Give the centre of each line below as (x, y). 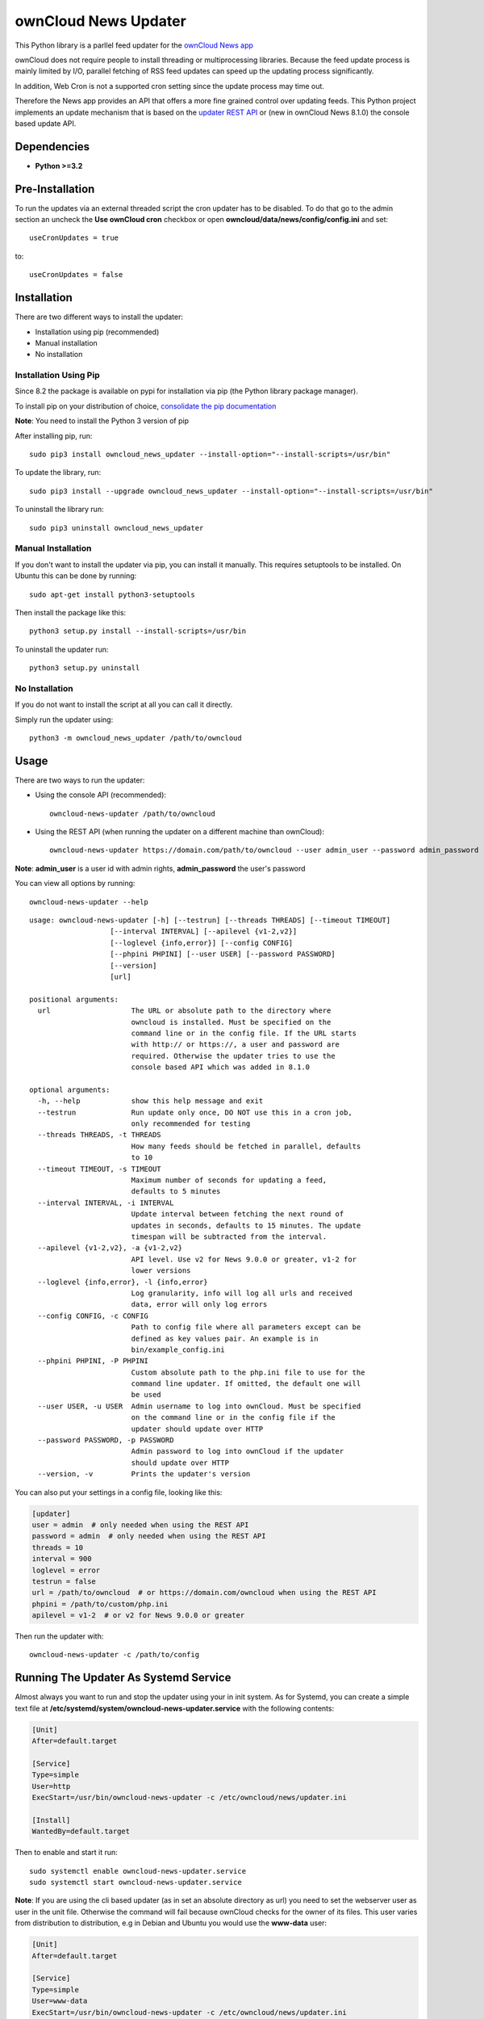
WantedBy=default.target (81, 1832)
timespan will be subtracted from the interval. (229, 1236)
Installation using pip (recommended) (97, 332)
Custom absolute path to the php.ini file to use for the (248, 1372)
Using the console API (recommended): (101, 795)
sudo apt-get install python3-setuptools (112, 594)
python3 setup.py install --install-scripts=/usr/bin (138, 631)
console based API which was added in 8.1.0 (221, 1067)
